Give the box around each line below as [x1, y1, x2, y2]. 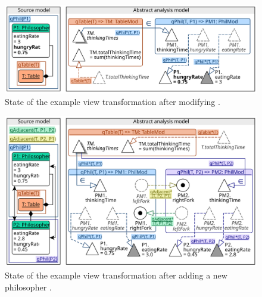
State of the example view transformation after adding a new [5, 269, 227, 281]
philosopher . [5, 280, 52, 293]
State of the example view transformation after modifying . [5, 95, 220, 108]
